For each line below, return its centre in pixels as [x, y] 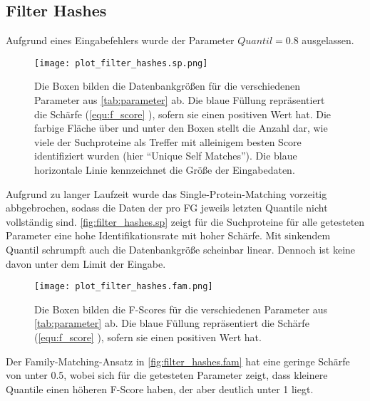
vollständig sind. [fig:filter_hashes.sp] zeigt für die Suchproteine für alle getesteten [185, 221]
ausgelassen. [328, 40]
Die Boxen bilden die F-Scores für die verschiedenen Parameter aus [181, 309]
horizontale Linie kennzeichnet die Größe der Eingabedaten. [165, 170]
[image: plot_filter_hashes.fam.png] [124, 287]
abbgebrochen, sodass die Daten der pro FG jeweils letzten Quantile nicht [167, 208]
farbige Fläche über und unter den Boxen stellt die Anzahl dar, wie [181, 128]
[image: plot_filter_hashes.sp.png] [121, 63]
